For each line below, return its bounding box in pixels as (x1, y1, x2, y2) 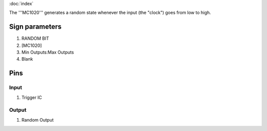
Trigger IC (21, 94, 42, 100)
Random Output (21, 117, 54, 123)
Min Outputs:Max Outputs (21, 49, 74, 55)
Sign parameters (9, 23, 62, 31)
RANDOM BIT (21, 35, 49, 41)
